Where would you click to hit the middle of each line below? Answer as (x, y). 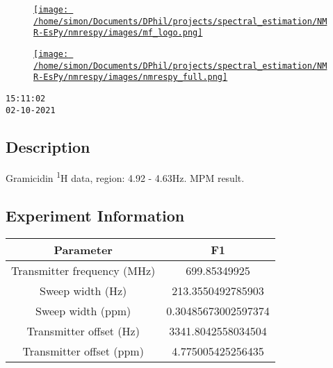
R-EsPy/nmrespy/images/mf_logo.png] (118, 33)
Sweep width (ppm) (83, 310)
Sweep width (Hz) (83, 290)
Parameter (83, 249)
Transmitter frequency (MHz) (83, 270)
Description (48, 146)
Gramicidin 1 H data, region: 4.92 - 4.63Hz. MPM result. (125, 177)
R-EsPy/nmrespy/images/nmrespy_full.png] (131, 77)
